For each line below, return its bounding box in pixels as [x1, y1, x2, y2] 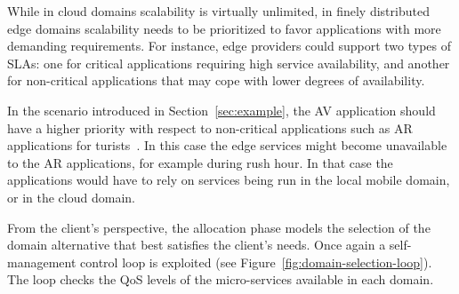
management [7, 252, 76, 271]
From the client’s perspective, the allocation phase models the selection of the [7, 218, 431, 236]
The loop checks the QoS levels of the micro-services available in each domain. [7, 270, 434, 289]
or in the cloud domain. [7, 187, 135, 206]
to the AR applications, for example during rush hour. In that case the [7, 153, 393, 171]
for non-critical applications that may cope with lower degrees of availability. [7, 71, 425, 90]
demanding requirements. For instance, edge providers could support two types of [7, 36, 451, 55]
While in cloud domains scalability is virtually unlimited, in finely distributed [7, 2, 430, 20]
